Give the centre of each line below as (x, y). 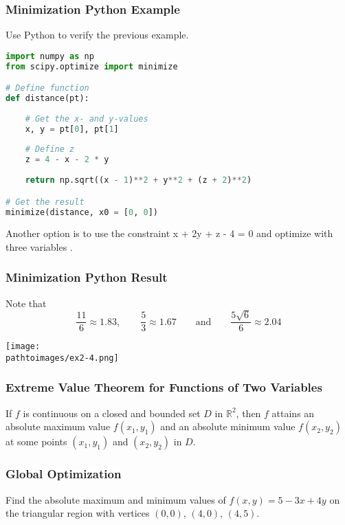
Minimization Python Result (87, 277)
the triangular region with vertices (78, 513)
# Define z (50, 149)
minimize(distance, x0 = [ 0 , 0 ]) (82, 212)
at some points (36, 442)
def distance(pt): (47, 99)
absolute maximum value (58, 426)
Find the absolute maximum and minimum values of (116, 499)
